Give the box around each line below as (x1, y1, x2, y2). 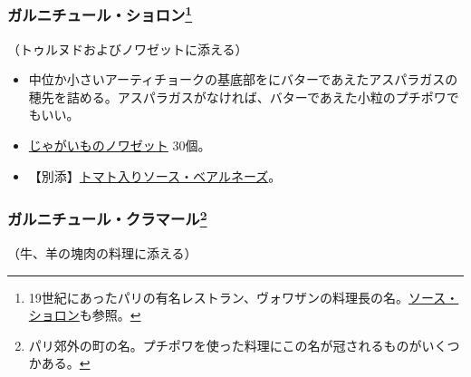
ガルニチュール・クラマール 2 (7, 206, 207, 230)
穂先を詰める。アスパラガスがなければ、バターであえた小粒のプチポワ (28, 87, 447, 106)
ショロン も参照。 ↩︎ (28, 305, 141, 324)
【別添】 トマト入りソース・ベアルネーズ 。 (28, 166, 282, 185)
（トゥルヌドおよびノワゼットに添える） (7, 39, 248, 58)
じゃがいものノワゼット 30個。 (28, 136, 211, 155)
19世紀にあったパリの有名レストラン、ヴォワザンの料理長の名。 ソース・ (28, 287, 459, 306)
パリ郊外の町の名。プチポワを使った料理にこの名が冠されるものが (28, 335, 422, 354)
